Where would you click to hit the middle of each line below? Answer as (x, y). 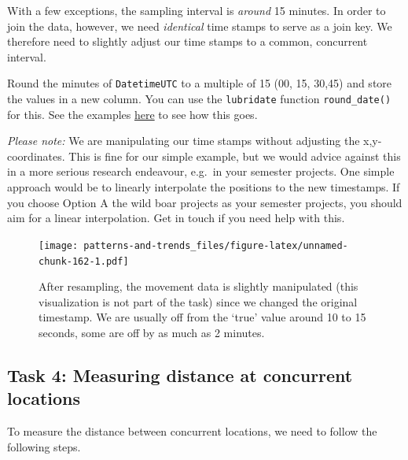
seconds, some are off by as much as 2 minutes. (152, 332)
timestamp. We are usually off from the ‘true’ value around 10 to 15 (202, 317)
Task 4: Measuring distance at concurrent (180, 375)
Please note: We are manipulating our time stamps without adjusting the (184, 141)
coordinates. (36, 156)
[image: (59, 245)
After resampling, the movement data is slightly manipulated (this (198, 286)
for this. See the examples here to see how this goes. (132, 114)
